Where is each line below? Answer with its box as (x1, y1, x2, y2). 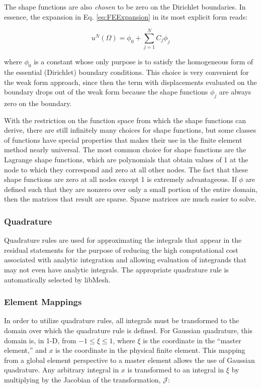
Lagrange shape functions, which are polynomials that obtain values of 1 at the (4, 154, 248, 165)
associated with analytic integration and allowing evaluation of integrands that (4, 254, 247, 265)
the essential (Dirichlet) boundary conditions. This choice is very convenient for (4, 67, 249, 77)
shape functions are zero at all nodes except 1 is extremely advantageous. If (4, 174, 237, 184)
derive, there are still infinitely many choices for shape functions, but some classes (4, 125, 256, 135)
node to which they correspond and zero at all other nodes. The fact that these (4, 164, 248, 174)
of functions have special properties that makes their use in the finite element (4, 134, 242, 145)
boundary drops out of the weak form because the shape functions (4, 86, 208, 97)
